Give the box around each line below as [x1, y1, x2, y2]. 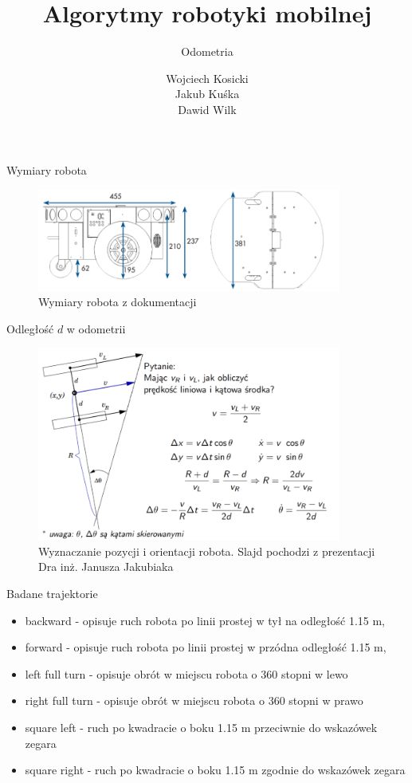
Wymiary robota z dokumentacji [38, 293, 197, 310]
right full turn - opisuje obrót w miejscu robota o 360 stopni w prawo [25, 692, 363, 709]
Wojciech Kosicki [166, 69, 249, 86]
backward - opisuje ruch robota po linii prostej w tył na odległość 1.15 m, [25, 612, 385, 628]
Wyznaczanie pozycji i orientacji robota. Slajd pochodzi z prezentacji [38, 542, 375, 559]
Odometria [181, 43, 233, 60]
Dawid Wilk [178, 100, 237, 117]
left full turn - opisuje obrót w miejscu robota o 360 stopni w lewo [25, 665, 348, 682]
